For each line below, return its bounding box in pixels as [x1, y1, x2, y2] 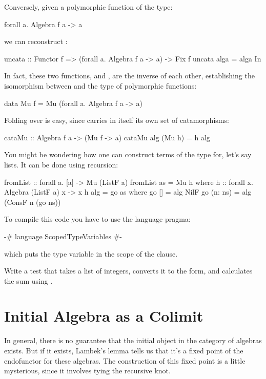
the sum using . [4, 275, 53, 286]
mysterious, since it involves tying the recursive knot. [4, 365, 171, 376]
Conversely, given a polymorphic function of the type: [4, 2, 173, 12]
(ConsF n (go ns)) [4, 196, 61, 207]
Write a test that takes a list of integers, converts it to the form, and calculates [4, 265, 253, 276]
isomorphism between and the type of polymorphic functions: [4, 80, 197, 91]
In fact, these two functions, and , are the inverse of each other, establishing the [4, 70, 255, 81]
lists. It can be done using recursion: [4, 159, 118, 170]
